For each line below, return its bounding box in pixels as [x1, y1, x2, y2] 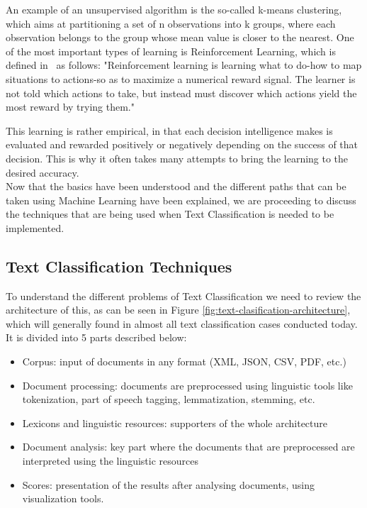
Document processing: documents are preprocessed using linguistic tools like [22, 377, 353, 392]
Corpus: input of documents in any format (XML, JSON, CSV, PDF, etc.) [22, 354, 346, 369]
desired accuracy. [6, 165, 79, 180]
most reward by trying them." [6, 99, 135, 114]
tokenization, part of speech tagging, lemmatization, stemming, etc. [22, 392, 315, 407]
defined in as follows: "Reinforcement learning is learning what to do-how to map [6, 57, 362, 72]
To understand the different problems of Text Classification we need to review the [6, 288, 361, 303]
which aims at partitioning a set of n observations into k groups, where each [6, 16, 336, 31]
